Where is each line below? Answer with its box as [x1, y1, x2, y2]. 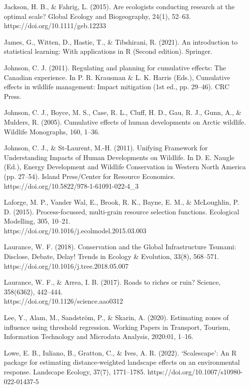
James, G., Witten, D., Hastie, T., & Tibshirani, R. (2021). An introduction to [4, 36, 238, 47]
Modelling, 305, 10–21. [4, 216, 71, 226]
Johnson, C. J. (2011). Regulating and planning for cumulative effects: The [4, 62, 226, 72]
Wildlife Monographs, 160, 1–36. [4, 126, 100, 136]
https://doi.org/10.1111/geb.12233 [4, 20, 106, 31]
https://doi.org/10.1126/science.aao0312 [4, 296, 123, 306]
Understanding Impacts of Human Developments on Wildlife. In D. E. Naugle [4, 152, 235, 162]
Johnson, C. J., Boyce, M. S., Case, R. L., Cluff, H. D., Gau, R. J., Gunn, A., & [4, 107, 242, 117]
